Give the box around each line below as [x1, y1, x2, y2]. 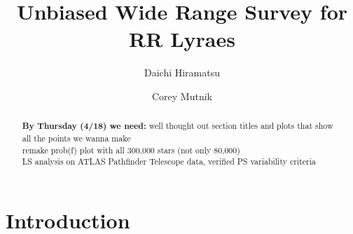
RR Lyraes [129, 25, 235, 53]
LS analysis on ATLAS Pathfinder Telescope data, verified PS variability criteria [22, 156, 317, 167]
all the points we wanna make [22, 132, 131, 144]
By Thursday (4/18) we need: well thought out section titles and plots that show [22, 120, 333, 132]
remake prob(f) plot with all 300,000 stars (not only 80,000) [22, 144, 240, 156]
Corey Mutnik [151, 88, 212, 103]
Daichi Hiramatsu [144, 65, 221, 80]
